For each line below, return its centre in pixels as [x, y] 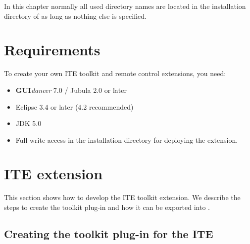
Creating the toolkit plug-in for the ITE [109, 233]
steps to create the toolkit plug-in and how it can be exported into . [107, 207]
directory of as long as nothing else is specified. [75, 16]
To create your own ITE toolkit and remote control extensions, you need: [115, 73]
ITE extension [53, 174]
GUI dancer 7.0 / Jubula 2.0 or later [71, 90]
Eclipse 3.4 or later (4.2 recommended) [75, 106]
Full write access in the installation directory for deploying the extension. [127, 140]
